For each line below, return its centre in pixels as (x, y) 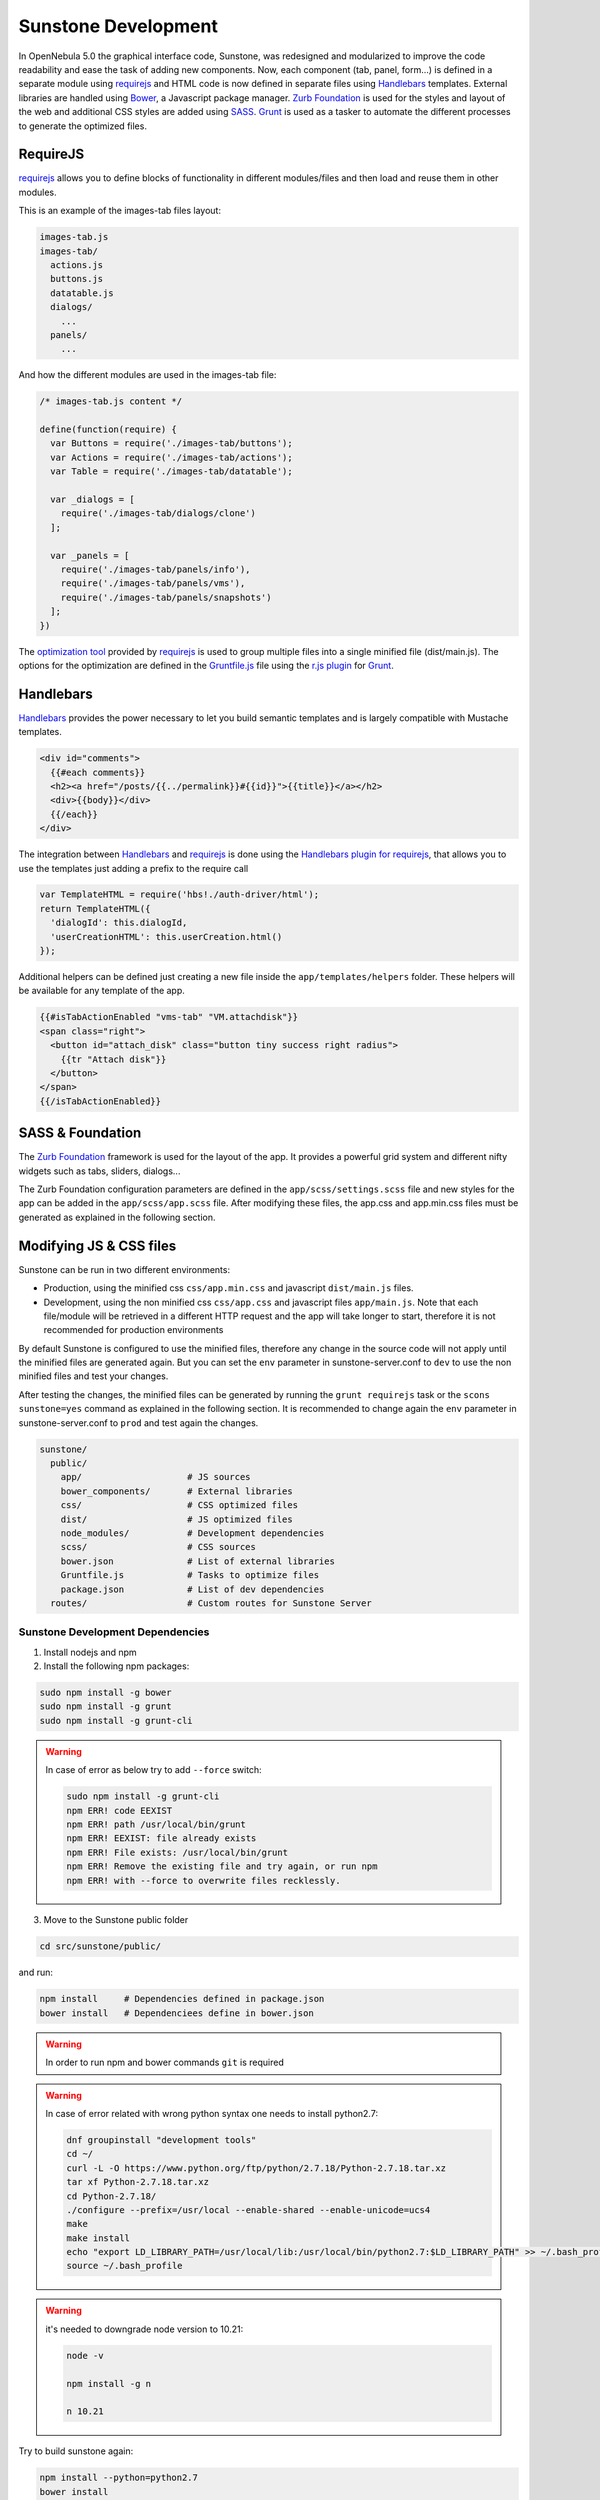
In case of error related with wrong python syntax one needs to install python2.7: (212, 2113)
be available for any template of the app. (101, 991)
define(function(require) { (108, 429)
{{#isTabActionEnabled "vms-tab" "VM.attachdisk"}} (169, 1017)
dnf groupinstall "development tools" (161, 2139)
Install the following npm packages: (116, 1666)
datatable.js (82, 293)
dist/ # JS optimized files (177, 1519)
